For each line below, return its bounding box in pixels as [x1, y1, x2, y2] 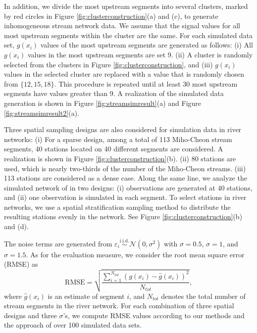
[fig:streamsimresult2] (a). [4, 107, 79, 118]
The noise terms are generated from [4, 238, 112, 248]
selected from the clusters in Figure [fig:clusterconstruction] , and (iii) [4, 59, 213, 69]
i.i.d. [119, 238, 129, 244]
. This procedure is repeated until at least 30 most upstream [54, 78, 238, 89]
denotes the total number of [161, 290, 246, 301]
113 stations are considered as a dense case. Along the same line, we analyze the [4, 173, 247, 183]
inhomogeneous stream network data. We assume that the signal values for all [4, 20, 240, 31]
